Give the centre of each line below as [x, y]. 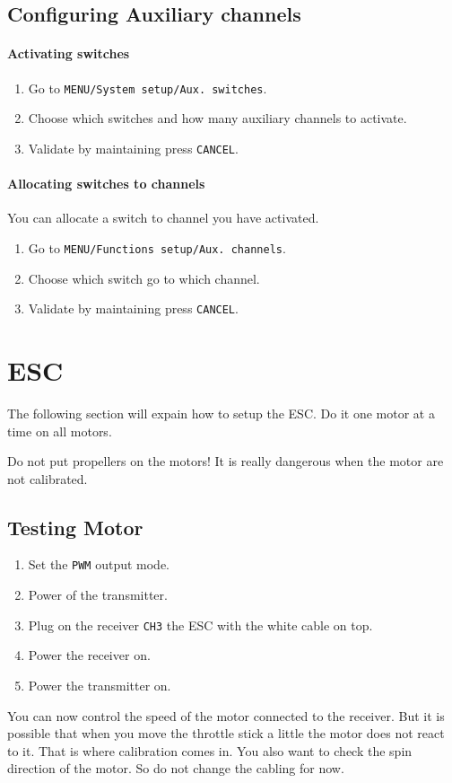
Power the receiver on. [89, 655]
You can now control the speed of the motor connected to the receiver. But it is [226, 715]
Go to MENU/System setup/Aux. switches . [148, 88]
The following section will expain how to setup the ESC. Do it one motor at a [221, 413]
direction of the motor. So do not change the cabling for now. [176, 768]
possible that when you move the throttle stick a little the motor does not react [226, 733]
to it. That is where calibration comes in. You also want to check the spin [210, 750]
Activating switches [69, 53]
